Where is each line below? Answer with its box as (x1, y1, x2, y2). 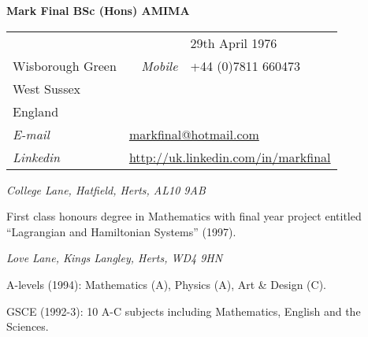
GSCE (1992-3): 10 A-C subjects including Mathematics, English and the (6, 302, 361, 319)
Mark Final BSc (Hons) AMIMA (6, 2, 190, 18)
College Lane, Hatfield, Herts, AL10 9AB (6, 181, 206, 198)
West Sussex (13, 79, 81, 98)
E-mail (13, 124, 50, 143)
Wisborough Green (13, 56, 117, 75)
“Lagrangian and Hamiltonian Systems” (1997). (6, 223, 236, 239)
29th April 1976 (190, 33, 277, 52)
